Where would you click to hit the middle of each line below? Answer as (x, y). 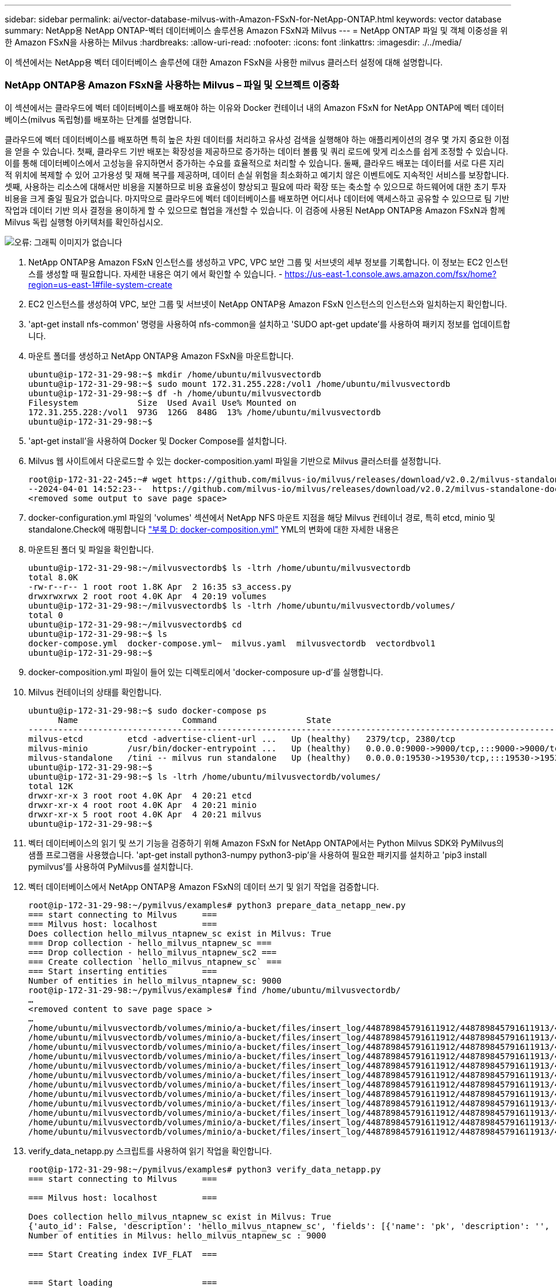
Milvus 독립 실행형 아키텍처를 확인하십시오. (84, 222)
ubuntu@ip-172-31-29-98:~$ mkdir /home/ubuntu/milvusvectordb (175, 374)
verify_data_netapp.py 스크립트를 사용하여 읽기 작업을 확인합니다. (150, 1151)
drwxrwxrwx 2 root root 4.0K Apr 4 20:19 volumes (148, 596)
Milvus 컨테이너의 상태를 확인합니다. (95, 692)
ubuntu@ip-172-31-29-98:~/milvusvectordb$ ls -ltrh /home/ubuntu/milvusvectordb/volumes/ (242, 605)
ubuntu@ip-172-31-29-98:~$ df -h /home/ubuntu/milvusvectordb (175, 393)
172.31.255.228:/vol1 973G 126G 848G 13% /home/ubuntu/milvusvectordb (205, 412)
